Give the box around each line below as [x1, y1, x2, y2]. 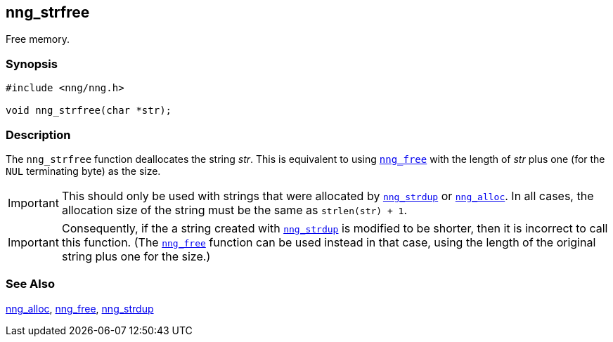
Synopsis [6, 56, 58, 71]
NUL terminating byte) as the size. [6, 164, 161, 177]
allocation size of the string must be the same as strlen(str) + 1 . [61, 202, 408, 217]
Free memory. [6, 33, 70, 46]
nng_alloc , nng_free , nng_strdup [6, 302, 154, 315]
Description [6, 127, 71, 142]
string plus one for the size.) [61, 249, 211, 263]
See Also [6, 277, 55, 291]
